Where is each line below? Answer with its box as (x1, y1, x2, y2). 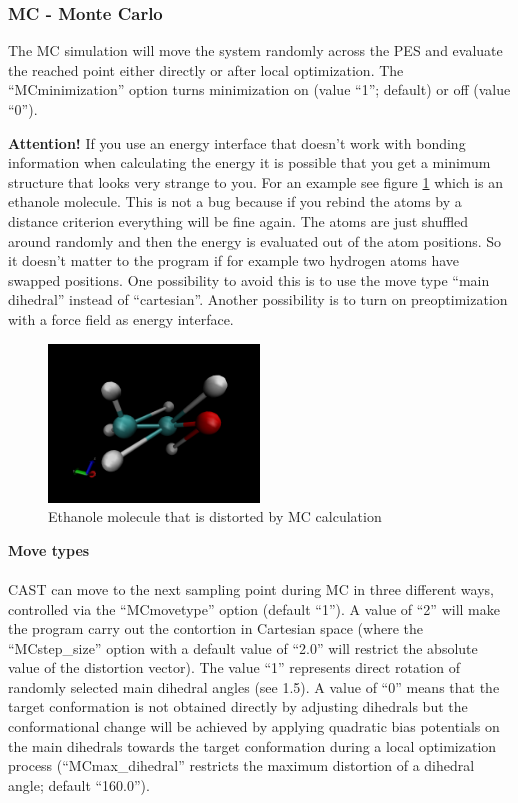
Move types (8, 539, 90, 560)
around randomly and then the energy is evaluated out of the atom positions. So (8, 230, 502, 251)
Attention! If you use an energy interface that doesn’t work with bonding (8, 132, 466, 153)
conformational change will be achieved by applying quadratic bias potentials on (8, 716, 500, 737)
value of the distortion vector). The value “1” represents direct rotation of (8, 657, 460, 678)
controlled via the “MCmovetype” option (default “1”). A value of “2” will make (8, 598, 500, 619)
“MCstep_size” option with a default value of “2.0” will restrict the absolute (8, 637, 478, 658)
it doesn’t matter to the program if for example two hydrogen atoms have (8, 250, 460, 271)
